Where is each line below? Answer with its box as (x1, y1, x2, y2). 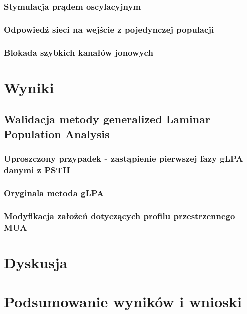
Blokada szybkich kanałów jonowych (4, 46, 153, 58)
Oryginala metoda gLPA (4, 186, 104, 199)
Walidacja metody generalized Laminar (4, 111, 210, 127)
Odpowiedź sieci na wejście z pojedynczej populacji (4, 23, 214, 35)
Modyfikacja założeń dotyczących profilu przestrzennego (4, 209, 235, 222)
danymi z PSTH (4, 163, 70, 176)
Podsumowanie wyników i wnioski (4, 291, 242, 312)
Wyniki (4, 77, 54, 97)
